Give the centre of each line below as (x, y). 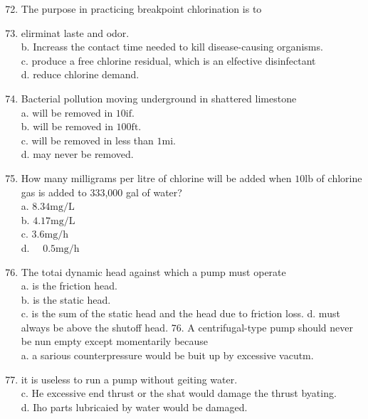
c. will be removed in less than (87, 140)
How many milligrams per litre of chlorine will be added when (156, 177)
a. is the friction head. (69, 286)
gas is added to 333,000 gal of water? (101, 192)
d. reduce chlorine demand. (80, 74)
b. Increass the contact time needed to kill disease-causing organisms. (172, 47)
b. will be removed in (67, 126)
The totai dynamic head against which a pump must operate (153, 271)
